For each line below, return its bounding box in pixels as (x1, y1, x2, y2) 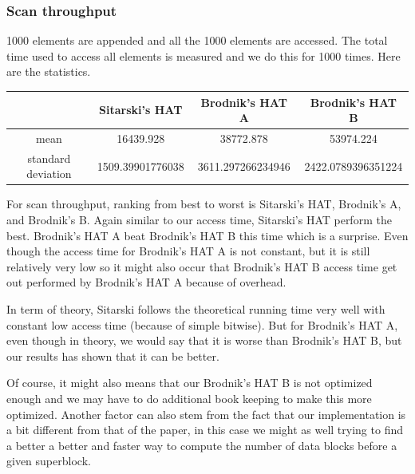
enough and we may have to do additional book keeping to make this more (6, 390, 372, 406)
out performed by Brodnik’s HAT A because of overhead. (6, 274, 287, 290)
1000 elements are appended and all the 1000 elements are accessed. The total (6, 32, 388, 49)
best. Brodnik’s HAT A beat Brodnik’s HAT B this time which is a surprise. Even (6, 227, 409, 243)
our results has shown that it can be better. (6, 347, 219, 364)
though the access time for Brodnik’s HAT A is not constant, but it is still (6, 243, 370, 259)
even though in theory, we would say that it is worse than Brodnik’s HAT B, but (6, 332, 402, 349)
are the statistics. (6, 63, 91, 80)
